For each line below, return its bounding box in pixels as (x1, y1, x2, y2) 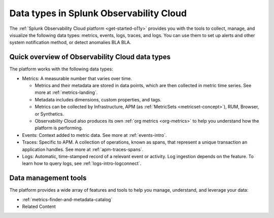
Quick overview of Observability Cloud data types (9, 53, 171, 61)
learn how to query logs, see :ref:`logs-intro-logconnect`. (22, 160, 142, 167)
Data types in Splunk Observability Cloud (9, 8, 187, 19)
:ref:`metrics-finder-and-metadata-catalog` (22, 196, 113, 202)
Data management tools (9, 174, 87, 183)
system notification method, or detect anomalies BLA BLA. (9, 40, 131, 46)
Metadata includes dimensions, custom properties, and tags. (35, 96, 162, 102)
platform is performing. (35, 125, 83, 131)
